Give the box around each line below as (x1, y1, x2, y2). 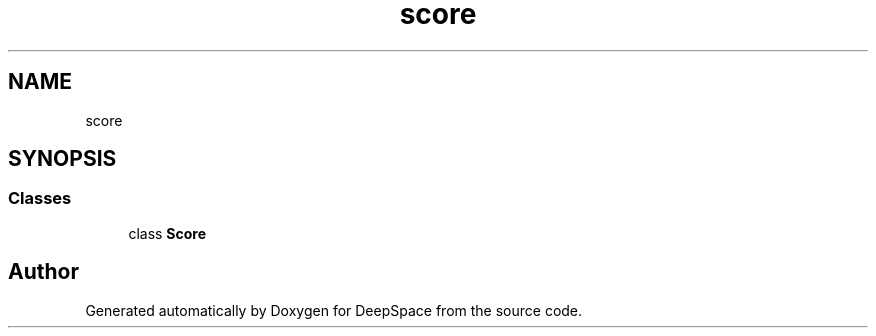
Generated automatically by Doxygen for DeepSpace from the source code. (85, 301, 583, 319)
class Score (128, 224, 207, 242)
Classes (8, 188, 72, 209)
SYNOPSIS (8, 146, 117, 172)
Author (8, 259, 79, 285)
